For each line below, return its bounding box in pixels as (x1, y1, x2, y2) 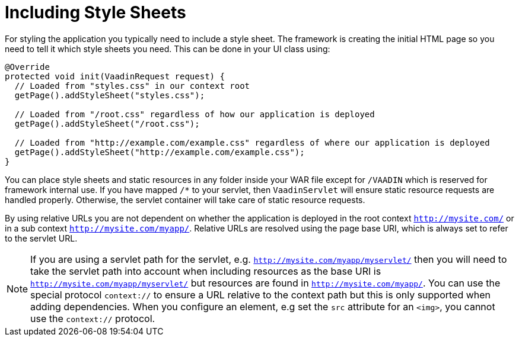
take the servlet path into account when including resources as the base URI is (30, 265, 381, 277)
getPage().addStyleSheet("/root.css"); (14, 118, 200, 128)
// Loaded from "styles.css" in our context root (14, 81, 250, 91)
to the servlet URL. (5, 233, 78, 243)
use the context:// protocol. (30, 312, 155, 324)
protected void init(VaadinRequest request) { (5, 71, 225, 81)
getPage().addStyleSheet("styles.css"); (14, 90, 205, 100)
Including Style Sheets (5, 2, 186, 22)
